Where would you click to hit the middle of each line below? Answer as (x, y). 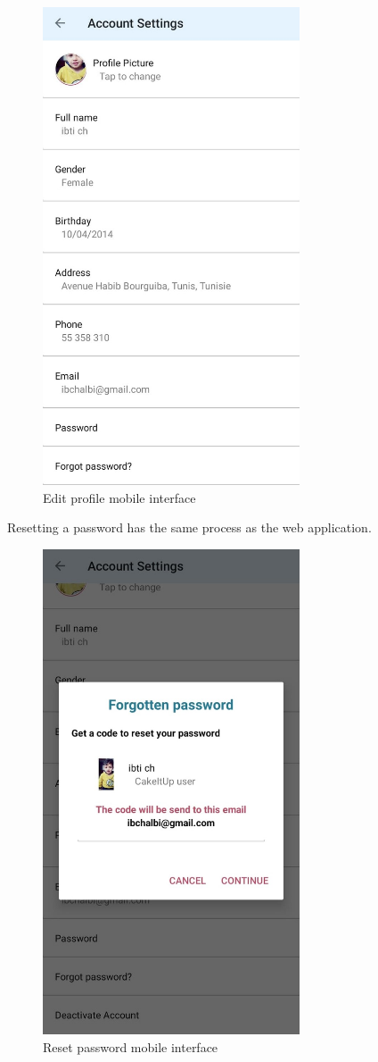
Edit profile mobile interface (119, 497)
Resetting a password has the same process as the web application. (189, 527)
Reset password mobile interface (131, 1046)
